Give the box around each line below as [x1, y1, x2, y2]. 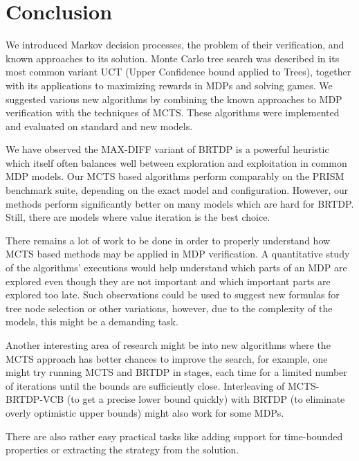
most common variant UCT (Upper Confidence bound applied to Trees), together [6, 64, 351, 79]
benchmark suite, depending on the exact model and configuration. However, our [6, 183, 349, 197]
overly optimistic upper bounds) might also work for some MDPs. [6, 405, 284, 419]
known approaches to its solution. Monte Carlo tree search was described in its [6, 51, 340, 65]
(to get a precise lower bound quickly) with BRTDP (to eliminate [66, 392, 345, 406]
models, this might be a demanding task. [6, 314, 178, 329]
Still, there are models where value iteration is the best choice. [6, 210, 270, 224]
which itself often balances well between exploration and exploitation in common [6, 155, 347, 170]
